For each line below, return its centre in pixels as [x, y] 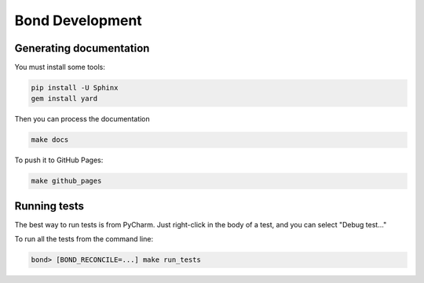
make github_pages [66, 181]
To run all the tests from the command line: [84, 239]
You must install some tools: [60, 67]
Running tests [49, 206]
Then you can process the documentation [82, 119]
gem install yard [64, 99]
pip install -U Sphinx [75, 88]
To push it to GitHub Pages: [59, 160]
